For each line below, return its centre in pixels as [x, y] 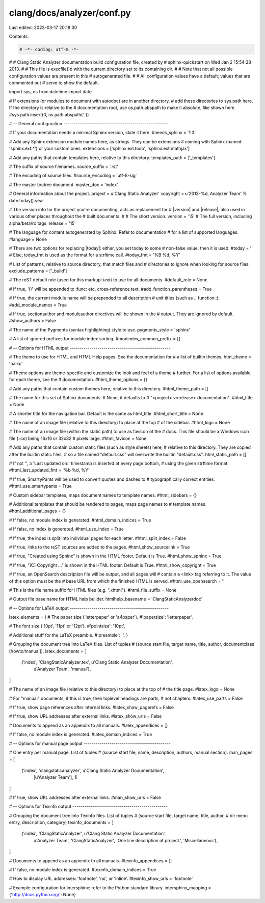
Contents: [19, 36]
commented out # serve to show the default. [54, 83]
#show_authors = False [33, 321]
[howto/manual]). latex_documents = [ [48, 651]
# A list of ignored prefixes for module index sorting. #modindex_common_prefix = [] [95, 339]
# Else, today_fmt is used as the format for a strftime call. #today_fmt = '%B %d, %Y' [95, 255]
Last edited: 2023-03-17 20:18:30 [43, 27]
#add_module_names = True [38, 305]
